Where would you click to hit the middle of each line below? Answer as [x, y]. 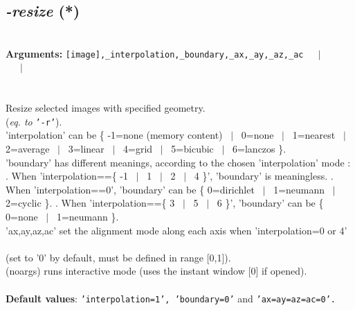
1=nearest [314, 135]
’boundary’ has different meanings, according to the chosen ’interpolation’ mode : [178, 162]
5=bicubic [192, 149]
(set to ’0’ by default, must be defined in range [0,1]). [118, 257]
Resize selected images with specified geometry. [106, 108]
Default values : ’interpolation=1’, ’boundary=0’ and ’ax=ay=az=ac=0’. [171, 298]
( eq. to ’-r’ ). [34, 121]
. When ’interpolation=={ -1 [67, 176]
